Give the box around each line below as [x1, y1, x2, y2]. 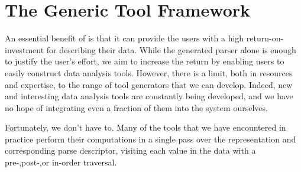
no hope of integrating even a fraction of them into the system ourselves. [5, 101, 268, 113]
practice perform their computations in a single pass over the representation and [5, 132, 296, 145]
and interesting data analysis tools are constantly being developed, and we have [5, 90, 293, 102]
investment [5, 43, 44, 56]
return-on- [246, 32, 284, 44]
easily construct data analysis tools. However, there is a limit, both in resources [5, 66, 293, 79]
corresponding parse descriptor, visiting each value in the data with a [5, 144, 256, 157]
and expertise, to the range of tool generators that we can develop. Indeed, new [5, 78, 293, 90]
